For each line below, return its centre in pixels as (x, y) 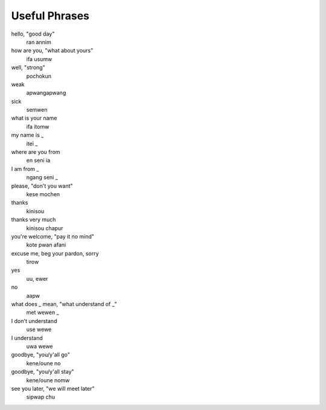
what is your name (34, 118)
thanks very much (34, 220)
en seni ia (38, 161)
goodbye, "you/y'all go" (41, 355)
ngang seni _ (42, 178)
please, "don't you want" (42, 186)
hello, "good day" (33, 34)
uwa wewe (40, 346)
